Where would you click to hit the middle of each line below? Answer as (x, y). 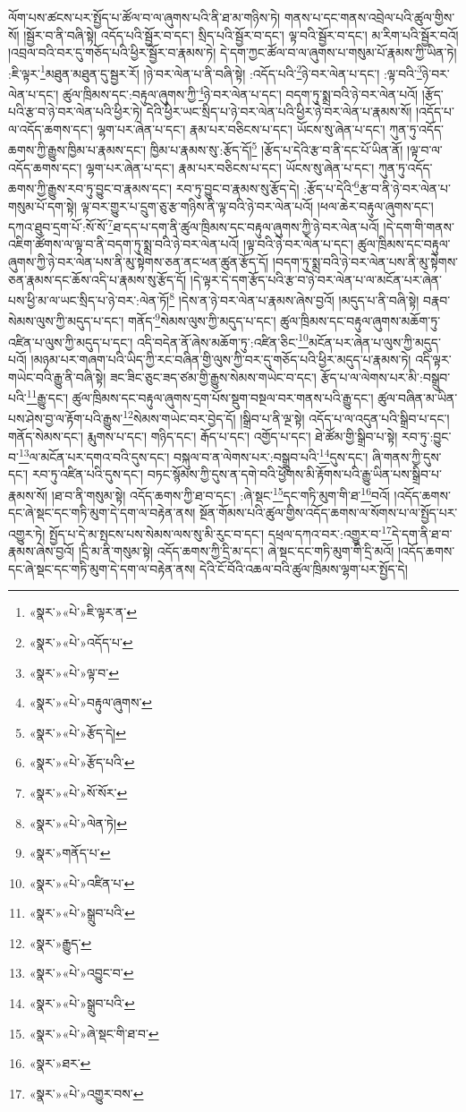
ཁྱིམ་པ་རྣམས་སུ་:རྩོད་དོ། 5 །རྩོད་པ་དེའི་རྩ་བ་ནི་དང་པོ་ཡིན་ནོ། (276, 149)
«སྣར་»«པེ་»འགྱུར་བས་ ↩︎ (86, 1093)
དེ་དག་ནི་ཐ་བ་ (422, 533)
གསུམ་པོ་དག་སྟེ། (42, 205)
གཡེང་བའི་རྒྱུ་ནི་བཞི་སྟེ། (57, 376)
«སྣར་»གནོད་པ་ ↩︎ (70, 853)
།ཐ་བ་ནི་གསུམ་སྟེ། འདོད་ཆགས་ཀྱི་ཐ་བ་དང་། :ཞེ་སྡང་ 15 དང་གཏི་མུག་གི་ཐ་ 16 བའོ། (220, 494)
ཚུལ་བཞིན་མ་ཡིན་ (418, 397)
